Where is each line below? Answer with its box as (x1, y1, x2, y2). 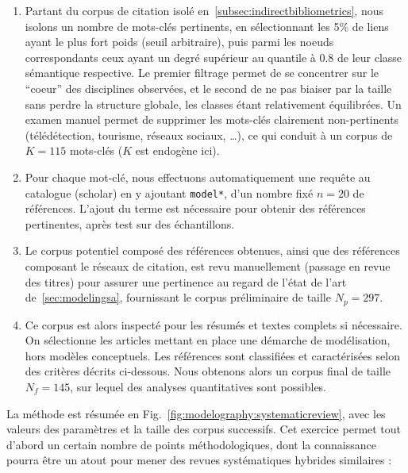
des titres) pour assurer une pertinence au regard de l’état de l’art (25, 273, 347, 290)
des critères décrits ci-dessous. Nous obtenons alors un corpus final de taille (25, 363, 391, 379)
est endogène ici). (135, 142, 220, 159)
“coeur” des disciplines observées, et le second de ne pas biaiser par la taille (25, 79, 392, 96)
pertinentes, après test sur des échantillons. (25, 215, 235, 232)
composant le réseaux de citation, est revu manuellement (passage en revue (25, 257, 391, 274)
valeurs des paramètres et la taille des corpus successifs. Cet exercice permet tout (6, 421, 402, 437)
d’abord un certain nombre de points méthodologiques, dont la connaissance (6, 436, 376, 452)
